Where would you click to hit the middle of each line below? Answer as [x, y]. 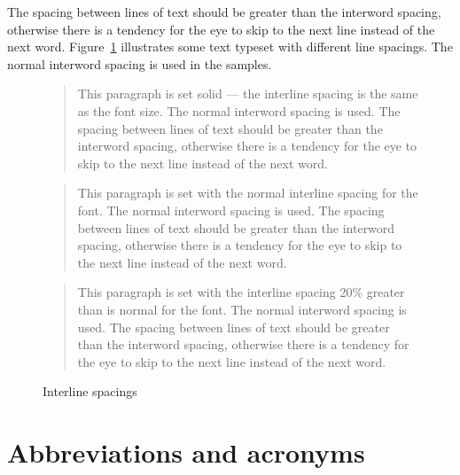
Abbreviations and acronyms [186, 452]
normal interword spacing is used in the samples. [140, 63]
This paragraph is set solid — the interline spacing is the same [248, 93]
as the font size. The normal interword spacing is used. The [239, 110]
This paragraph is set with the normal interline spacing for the [248, 193]
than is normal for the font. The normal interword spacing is [242, 309]
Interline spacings [90, 391]
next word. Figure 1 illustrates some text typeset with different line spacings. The [230, 47]
